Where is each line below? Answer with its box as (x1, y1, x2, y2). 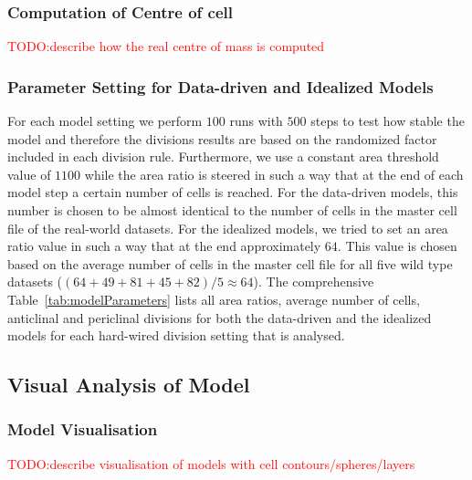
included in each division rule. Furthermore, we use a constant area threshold (7, 147, 439, 166)
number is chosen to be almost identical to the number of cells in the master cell (7, 201, 457, 219)
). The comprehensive (253, 272, 374, 291)
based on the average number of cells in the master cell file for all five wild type (7, 254, 453, 273)
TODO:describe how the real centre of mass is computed (7, 37, 325, 56)
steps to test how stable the (310, 111, 465, 130)
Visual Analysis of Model (7, 370, 250, 399)
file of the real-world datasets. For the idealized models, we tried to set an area (7, 218, 448, 237)
